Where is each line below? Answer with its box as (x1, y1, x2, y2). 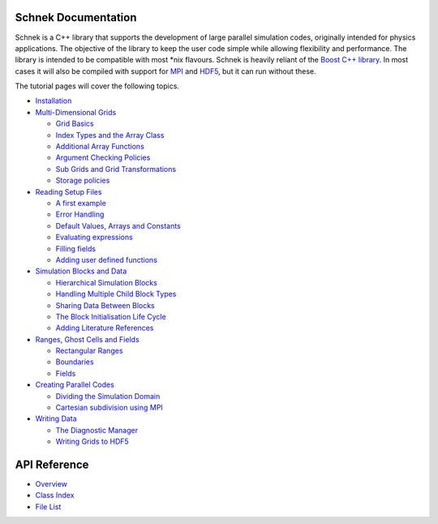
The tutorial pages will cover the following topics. (15, 81, 180, 91)
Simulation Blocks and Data (35, 266, 127, 276)
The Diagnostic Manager (55, 425, 138, 435)
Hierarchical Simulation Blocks (55, 277, 157, 287)
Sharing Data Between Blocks (55, 300, 155, 310)
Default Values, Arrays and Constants (55, 221, 182, 230)
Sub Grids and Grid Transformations (55, 164, 177, 174)
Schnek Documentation (15, 11, 137, 24)
